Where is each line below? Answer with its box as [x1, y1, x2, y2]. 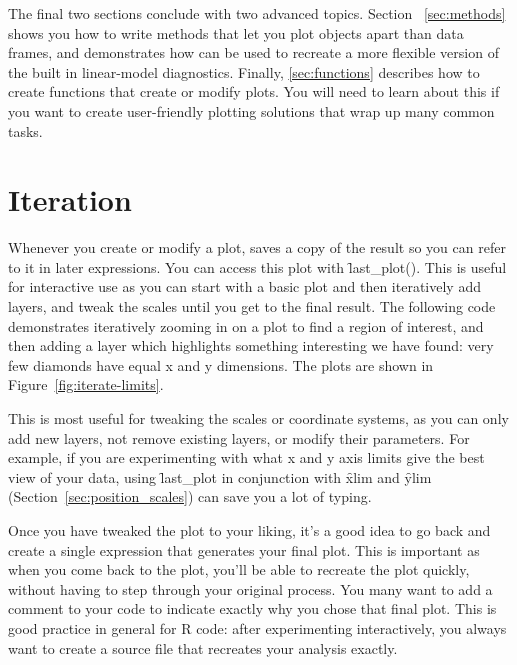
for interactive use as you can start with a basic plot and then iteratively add [8, 276, 481, 297]
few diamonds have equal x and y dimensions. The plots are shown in [8, 354, 434, 375]
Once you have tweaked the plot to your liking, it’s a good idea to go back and [8, 520, 491, 540]
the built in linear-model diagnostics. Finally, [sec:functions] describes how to [8, 61, 480, 82]
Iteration [8, 179, 132, 220]
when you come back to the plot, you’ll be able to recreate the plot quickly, [8, 559, 470, 580]
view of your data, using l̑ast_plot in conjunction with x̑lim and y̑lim [8, 466, 432, 487]
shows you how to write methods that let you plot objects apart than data [8, 22, 464, 43]
